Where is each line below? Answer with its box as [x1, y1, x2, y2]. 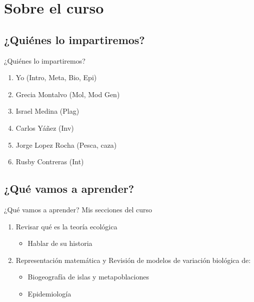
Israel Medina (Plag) [15, 106, 79, 116]
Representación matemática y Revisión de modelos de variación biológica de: [15, 254, 251, 265]
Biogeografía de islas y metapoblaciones [27, 271, 149, 282]
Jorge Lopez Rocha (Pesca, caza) [15, 139, 117, 150]
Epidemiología [27, 288, 71, 298]
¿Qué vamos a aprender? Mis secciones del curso [4, 204, 152, 214]
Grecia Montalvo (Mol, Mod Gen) [15, 89, 120, 99]
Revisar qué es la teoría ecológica [15, 221, 117, 231]
